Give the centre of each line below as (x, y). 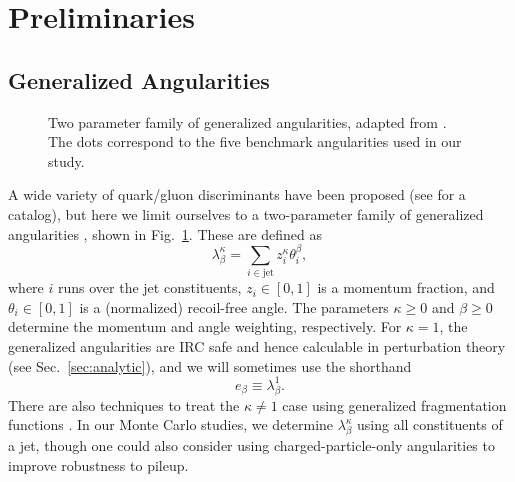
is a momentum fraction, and (406, 287)
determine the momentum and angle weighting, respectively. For (205, 326)
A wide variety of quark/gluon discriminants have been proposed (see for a (237, 194)
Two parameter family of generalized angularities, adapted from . (247, 121)
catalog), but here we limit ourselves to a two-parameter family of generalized (246, 213)
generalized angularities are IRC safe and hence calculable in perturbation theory (257, 346)
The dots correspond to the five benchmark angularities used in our (255, 141)
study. (66, 160)
